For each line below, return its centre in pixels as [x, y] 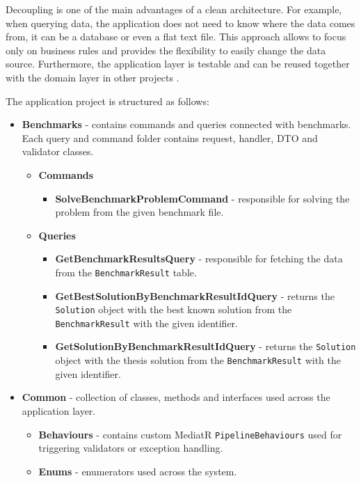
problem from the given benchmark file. [139, 212]
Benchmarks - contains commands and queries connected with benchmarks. [186, 124]
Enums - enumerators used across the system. [138, 471]
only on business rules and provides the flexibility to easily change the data [166, 50]
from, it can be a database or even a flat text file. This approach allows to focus [176, 37]
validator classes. [58, 151]
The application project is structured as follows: [107, 101]
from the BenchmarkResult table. [126, 272]
